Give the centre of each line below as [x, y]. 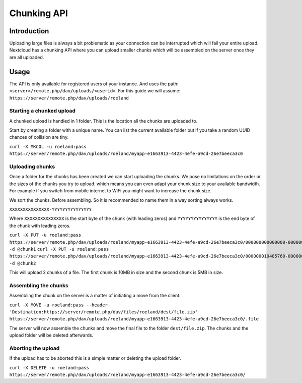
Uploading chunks [32, 167]
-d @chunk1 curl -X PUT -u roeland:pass [59, 249]
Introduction [29, 31]
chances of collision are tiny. [39, 137]
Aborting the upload [34, 348]
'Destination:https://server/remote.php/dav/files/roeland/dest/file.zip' [104, 312]
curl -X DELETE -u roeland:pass [49, 368]
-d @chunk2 [23, 263]
